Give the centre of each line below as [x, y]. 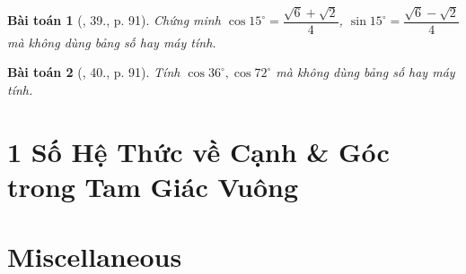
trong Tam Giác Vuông [153, 186]
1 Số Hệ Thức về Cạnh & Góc [198, 151]
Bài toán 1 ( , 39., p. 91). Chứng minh [114, 20]
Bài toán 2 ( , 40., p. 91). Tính [94, 72]
